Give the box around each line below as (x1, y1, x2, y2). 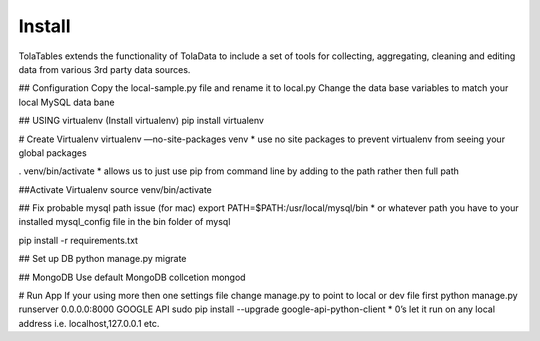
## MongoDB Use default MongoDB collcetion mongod (18, 271, 246, 283)
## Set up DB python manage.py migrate (18, 253, 187, 265)
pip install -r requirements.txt (18, 234, 139, 246)
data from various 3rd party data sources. (18, 63, 191, 75)
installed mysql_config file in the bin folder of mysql (18, 216, 231, 228)
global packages (18, 146, 87, 159)
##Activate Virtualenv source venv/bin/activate (18, 183, 212, 195)
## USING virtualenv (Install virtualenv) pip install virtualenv (18, 115, 265, 127)
